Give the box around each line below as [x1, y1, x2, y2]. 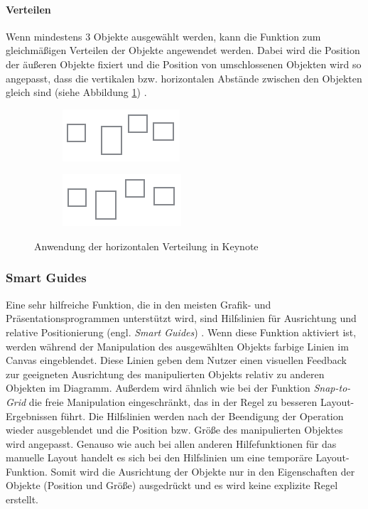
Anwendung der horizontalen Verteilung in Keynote [34, 238, 259, 253]
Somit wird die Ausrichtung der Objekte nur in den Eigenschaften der [50, 464, 355, 478]
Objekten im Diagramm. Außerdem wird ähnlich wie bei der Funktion [6, 380, 310, 395]
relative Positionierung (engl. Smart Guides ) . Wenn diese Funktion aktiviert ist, [6, 324, 357, 339]
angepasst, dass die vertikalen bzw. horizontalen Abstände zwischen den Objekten [6, 70, 362, 85]
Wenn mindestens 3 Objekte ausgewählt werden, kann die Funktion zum [6, 28, 321, 43]
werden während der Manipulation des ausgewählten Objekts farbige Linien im [6, 338, 349, 353]
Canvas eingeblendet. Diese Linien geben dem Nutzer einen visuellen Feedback [6, 353, 347, 368]
